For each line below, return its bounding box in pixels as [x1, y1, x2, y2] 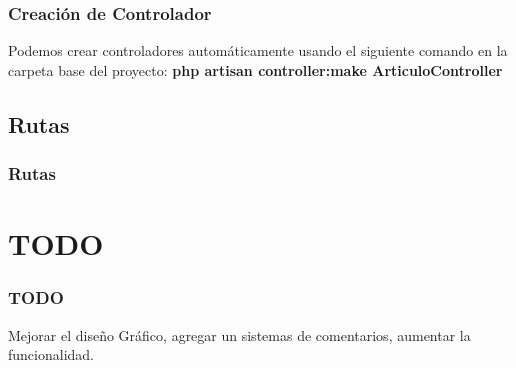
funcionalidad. [8, 344, 94, 365]
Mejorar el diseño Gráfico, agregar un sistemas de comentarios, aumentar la [8, 324, 471, 345]
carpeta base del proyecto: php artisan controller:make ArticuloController [8, 59, 503, 80]
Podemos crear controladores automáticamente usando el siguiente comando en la [8, 40, 508, 61]
